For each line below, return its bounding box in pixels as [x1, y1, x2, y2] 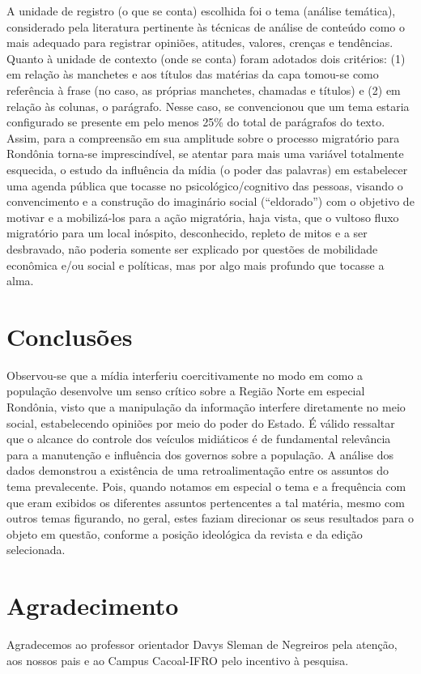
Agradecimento [6, 589, 179, 622]
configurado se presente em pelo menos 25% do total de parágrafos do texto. [6, 113, 385, 130]
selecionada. [6, 541, 66, 558]
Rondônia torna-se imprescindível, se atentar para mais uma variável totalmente [6, 145, 404, 162]
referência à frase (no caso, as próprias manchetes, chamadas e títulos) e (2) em [6, 81, 401, 98]
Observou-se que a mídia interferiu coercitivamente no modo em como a [6, 366, 364, 383]
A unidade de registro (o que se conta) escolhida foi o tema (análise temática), [6, 2, 396, 19]
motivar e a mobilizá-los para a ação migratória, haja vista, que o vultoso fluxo [6, 208, 399, 225]
